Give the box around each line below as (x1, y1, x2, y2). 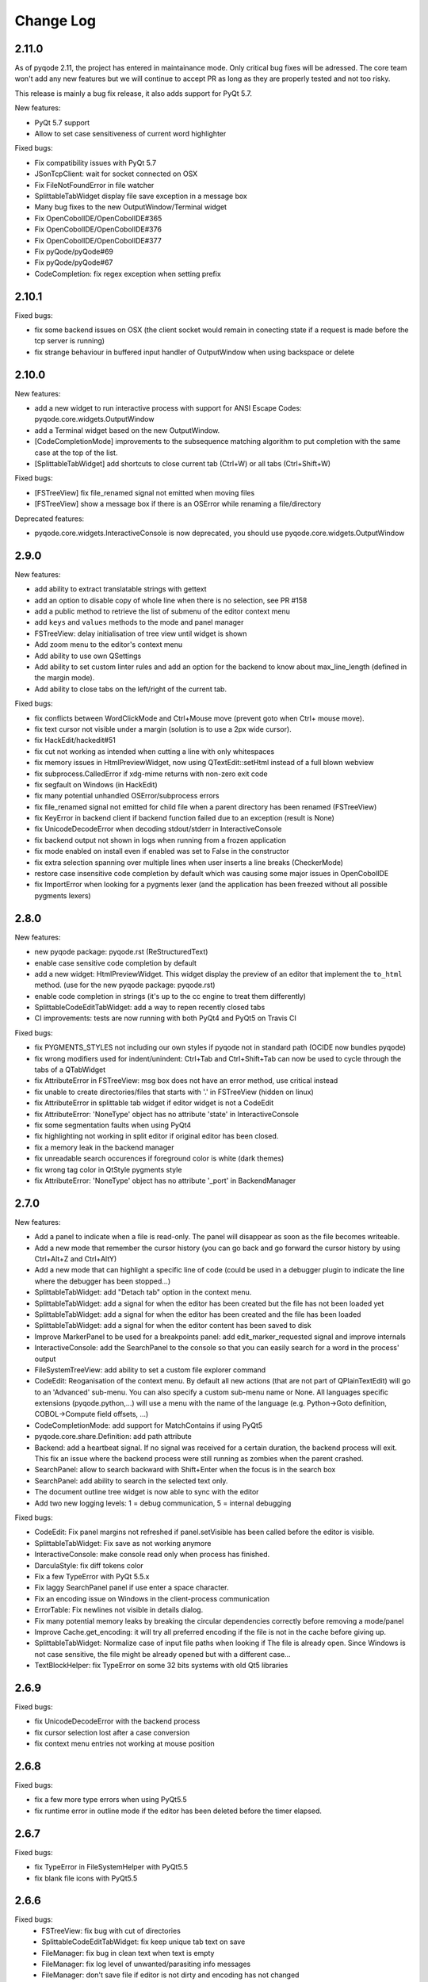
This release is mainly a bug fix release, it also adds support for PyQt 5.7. (14, 88, 253, 98)
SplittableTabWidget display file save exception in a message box (34, 191, 247, 201)
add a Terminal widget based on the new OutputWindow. (34, 425, 220, 435)
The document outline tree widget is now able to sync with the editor (34, 1487, 259, 1497)
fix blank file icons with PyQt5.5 (34, 1873, 138, 1883)
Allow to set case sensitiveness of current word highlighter (34, 129, 227, 139)
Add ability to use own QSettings (34, 651, 142, 660)
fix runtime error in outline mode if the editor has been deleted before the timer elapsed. (34, 1806, 323, 1816)
